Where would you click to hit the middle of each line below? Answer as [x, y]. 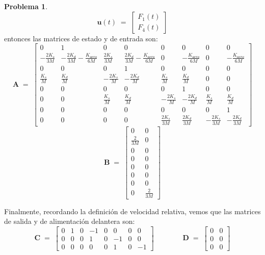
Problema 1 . [26, 6]
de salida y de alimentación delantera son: [70, 221]
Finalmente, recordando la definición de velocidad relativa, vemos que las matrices [132, 211]
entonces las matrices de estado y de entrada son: [81, 38]
